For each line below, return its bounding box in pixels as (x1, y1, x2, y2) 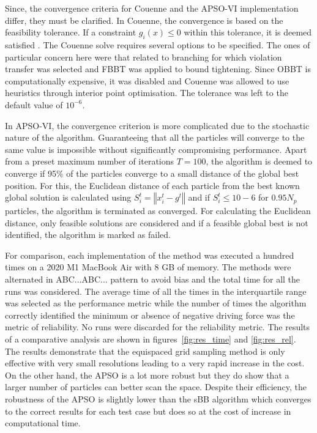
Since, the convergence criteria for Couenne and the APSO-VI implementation (5, 2, 299, 14)
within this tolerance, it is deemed (184, 26, 312, 39)
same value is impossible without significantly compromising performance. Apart (5, 142, 307, 155)
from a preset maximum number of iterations (5, 155, 174, 168)
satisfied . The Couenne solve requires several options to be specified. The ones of (5, 38, 310, 51)
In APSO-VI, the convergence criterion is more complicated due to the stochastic (5, 119, 310, 131)
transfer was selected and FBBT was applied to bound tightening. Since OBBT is (5, 62, 311, 75)
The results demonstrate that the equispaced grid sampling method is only (5, 344, 285, 357)
